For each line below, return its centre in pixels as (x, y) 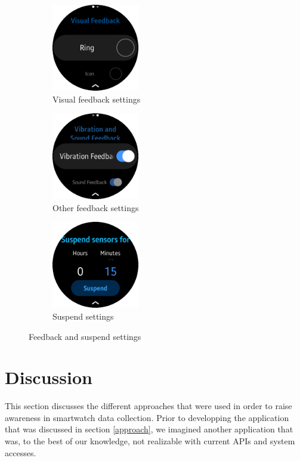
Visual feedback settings (97, 99)
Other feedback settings (96, 207)
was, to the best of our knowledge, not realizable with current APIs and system (150, 441)
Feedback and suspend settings (85, 336)
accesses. (21, 452)
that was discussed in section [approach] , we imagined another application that (149, 429)
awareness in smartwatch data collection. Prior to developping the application (147, 417)
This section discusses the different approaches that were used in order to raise (149, 406)
